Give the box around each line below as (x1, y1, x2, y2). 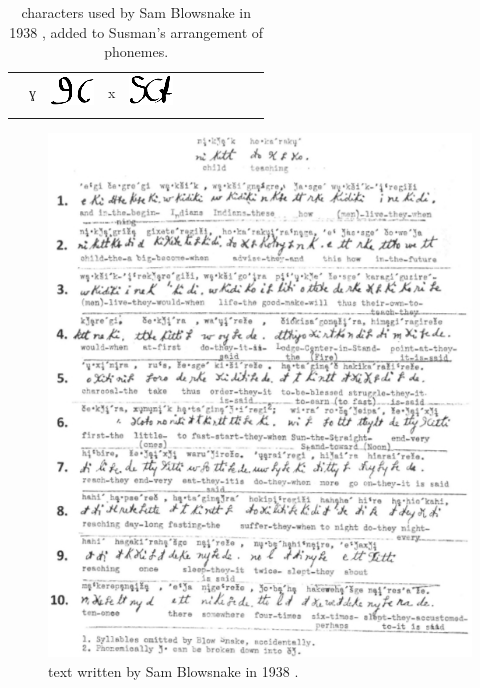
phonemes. (104, 41, 169, 62)
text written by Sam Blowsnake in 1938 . (48, 660, 299, 681)
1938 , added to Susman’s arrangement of (9, 21, 264, 42)
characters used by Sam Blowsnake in (21, 2, 251, 22)
